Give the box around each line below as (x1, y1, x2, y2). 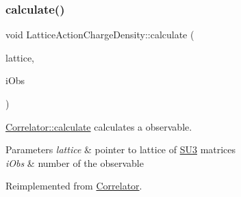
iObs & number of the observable (5, 155, 144, 170)
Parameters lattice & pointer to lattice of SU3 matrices (5, 142, 236, 157)
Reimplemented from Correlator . (5, 179, 142, 193)
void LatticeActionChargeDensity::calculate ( (5, 27, 194, 42)
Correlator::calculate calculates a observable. (5, 119, 192, 133)
